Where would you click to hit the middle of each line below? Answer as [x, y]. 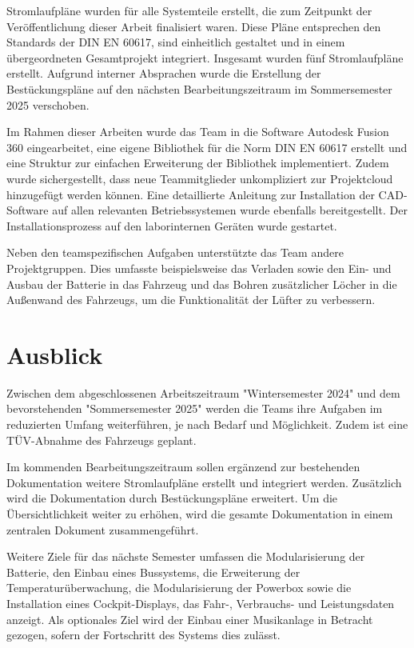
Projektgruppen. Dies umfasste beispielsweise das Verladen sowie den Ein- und [199, 268]
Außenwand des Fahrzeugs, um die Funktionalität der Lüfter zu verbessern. [191, 300]
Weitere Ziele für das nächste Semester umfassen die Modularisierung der [186, 556]
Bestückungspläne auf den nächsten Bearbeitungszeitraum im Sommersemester [199, 88]
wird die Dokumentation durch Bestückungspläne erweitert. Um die [172, 498]
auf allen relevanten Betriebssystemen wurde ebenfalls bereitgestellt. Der [230, 210]
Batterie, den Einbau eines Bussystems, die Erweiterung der [153, 572]
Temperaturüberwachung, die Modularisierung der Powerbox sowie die [179, 588]
